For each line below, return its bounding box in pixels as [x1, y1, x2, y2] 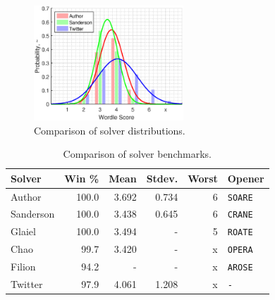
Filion [11, 259, 36, 274]
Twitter [11, 277, 43, 292]
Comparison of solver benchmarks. [63, 146, 212, 161]
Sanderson [11, 206, 55, 221]
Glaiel [11, 224, 36, 239]
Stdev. [146, 170, 178, 185]
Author [11, 189, 42, 204]
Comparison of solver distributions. [34, 123, 185, 137]
